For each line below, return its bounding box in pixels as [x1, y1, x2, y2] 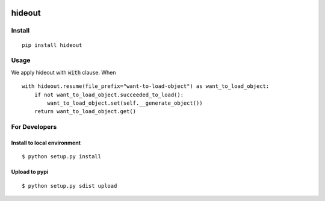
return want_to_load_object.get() [34, 108, 137, 115]
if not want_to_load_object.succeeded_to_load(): [34, 91, 184, 98]
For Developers [11, 123, 57, 131]
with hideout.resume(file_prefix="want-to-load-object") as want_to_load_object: [22, 83, 270, 90]
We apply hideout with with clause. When [11, 69, 116, 76]
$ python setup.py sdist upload [22, 182, 117, 189]
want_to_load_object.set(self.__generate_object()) [47, 99, 203, 107]
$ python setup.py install [22, 153, 102, 160]
